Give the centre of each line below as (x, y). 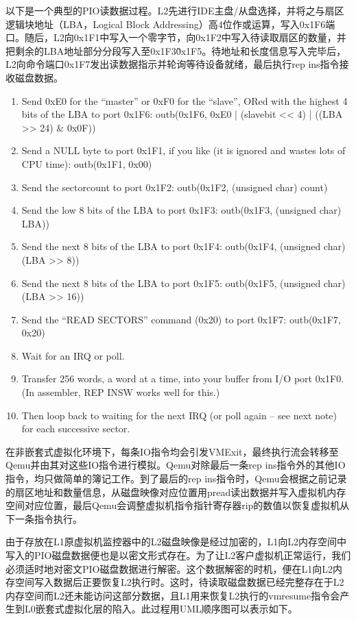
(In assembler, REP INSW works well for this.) (121, 392)
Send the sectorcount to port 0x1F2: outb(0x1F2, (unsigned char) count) (175, 187)
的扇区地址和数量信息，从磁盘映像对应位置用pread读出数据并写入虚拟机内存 (176, 492)
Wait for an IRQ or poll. (73, 355)
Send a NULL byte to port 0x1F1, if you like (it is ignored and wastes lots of (183, 150)
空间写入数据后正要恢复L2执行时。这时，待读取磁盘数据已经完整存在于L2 (179, 582)
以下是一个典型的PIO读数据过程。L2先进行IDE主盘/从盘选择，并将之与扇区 (175, 10)
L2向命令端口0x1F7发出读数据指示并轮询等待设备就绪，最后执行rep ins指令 (173, 64)
